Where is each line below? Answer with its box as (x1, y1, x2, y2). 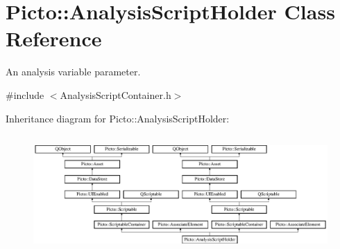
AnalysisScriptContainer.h (60, 87, 171, 102)
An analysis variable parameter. (6, 64, 141, 79)
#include (6, 87, 44, 102)
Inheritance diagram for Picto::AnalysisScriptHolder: (6, 111, 230, 125)
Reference (6, 24, 102, 53)
